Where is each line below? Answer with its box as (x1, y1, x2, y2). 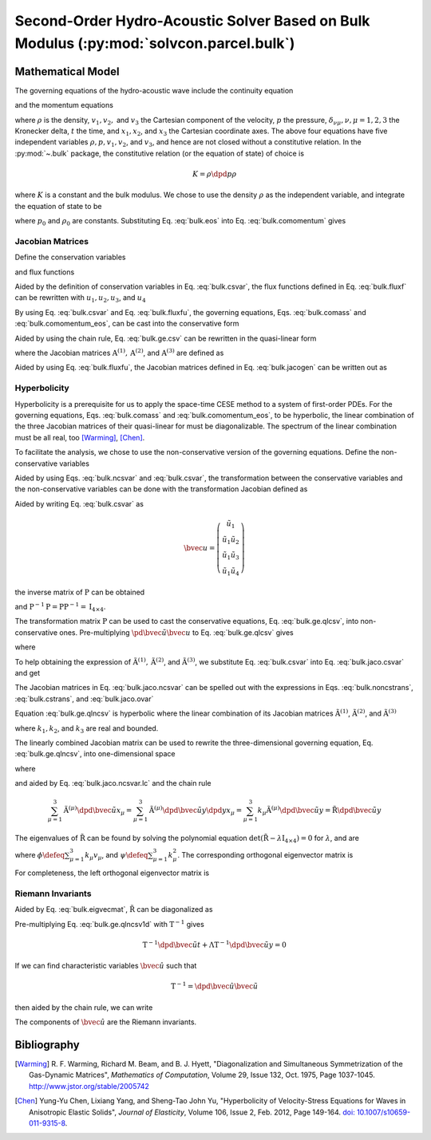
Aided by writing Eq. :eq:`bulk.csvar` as (14, 499, 144, 508)
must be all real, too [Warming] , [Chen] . (14, 432, 145, 442)
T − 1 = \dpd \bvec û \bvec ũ (170, 980, 259, 991)
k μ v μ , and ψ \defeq (85, 850, 148, 862)
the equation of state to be (14, 201, 102, 211)
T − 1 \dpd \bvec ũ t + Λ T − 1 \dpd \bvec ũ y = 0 (142, 939, 287, 949)
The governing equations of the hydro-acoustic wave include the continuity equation (14, 85, 294, 95)
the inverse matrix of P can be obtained (14, 587, 145, 597)
